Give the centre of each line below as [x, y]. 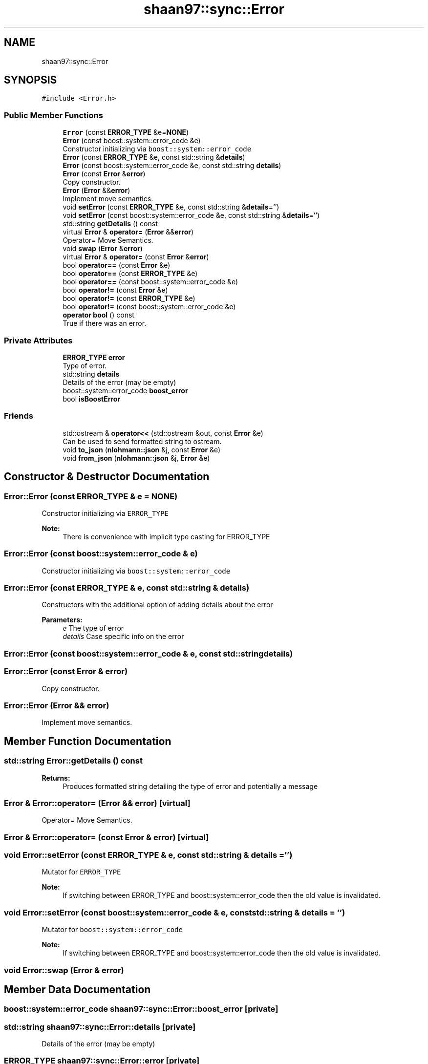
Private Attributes [38, 340]
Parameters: [62, 620]
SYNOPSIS [31, 80]
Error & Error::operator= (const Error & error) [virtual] [107, 837]
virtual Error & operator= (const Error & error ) [136, 257]
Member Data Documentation [77, 989]
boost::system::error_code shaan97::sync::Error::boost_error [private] [141, 1009]
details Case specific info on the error [123, 637]
